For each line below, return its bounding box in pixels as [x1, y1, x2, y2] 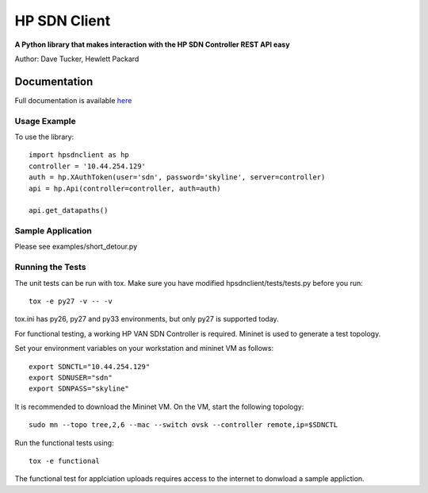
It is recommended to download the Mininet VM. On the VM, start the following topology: [14, 402, 304, 411]
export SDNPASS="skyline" [29, 384, 130, 393]
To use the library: [14, 132, 75, 141]
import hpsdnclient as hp [29, 151, 130, 160]
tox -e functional [29, 456, 101, 465]
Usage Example [14, 115, 76, 126]
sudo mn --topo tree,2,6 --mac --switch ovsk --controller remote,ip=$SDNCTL [29, 421, 338, 429]
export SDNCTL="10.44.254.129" [29, 362, 151, 371]
